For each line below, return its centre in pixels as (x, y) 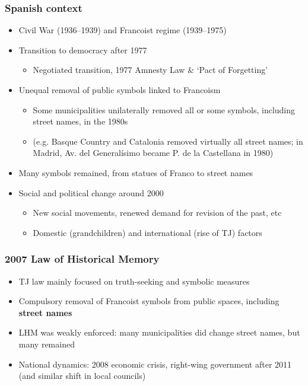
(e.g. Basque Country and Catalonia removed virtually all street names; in (168, 141)
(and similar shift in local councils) (82, 376)
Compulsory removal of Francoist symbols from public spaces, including (149, 301)
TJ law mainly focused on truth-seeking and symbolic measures (134, 281)
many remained (47, 344)
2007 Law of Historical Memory (82, 259)
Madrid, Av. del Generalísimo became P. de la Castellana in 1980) (153, 153)
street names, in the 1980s (80, 121)
